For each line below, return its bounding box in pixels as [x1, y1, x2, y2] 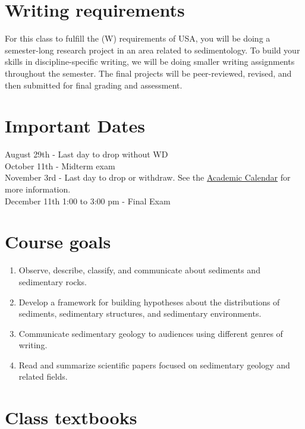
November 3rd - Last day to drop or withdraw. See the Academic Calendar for [5, 171, 291, 184]
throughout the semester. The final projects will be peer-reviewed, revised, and [5, 67, 292, 79]
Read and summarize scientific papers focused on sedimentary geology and [18, 358, 290, 371]
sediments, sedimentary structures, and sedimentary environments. [18, 307, 262, 320]
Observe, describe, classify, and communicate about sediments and [18, 264, 260, 276]
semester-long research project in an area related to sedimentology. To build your [5, 43, 300, 56]
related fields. [18, 370, 68, 383]
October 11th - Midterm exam [5, 159, 115, 172]
